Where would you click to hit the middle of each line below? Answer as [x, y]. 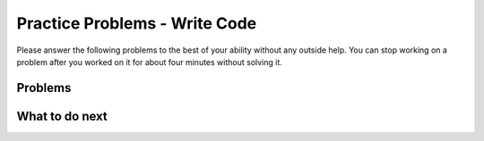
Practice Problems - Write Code [137, 23]
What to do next [62, 116]
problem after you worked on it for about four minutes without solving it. [149, 62]
